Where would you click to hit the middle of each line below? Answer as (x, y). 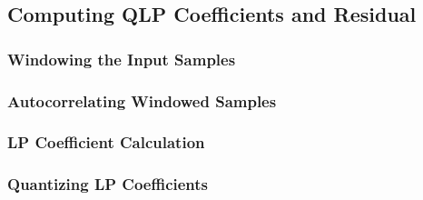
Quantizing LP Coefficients (108, 184)
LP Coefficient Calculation (106, 142)
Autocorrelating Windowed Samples (142, 100)
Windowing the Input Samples (122, 59)
